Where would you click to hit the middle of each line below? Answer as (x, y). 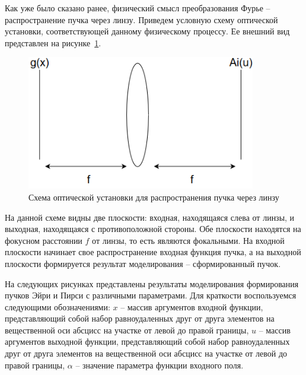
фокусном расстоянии (44, 240)
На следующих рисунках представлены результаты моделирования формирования (152, 283)
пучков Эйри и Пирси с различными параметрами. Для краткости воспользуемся (151, 295)
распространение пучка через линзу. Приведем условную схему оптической (141, 19)
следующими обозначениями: (58, 306)
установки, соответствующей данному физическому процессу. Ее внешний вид (147, 31)
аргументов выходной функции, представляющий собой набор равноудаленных (147, 341)
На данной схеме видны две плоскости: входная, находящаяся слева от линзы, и (150, 217)
